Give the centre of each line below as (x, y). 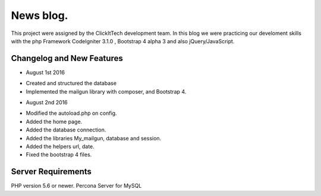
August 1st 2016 (45, 72)
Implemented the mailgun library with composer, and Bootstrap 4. (106, 91)
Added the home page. (54, 121)
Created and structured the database (71, 83)
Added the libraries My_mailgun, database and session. (94, 138)
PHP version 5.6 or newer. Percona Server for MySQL (76, 186)
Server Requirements (51, 172)
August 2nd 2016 (47, 102)
